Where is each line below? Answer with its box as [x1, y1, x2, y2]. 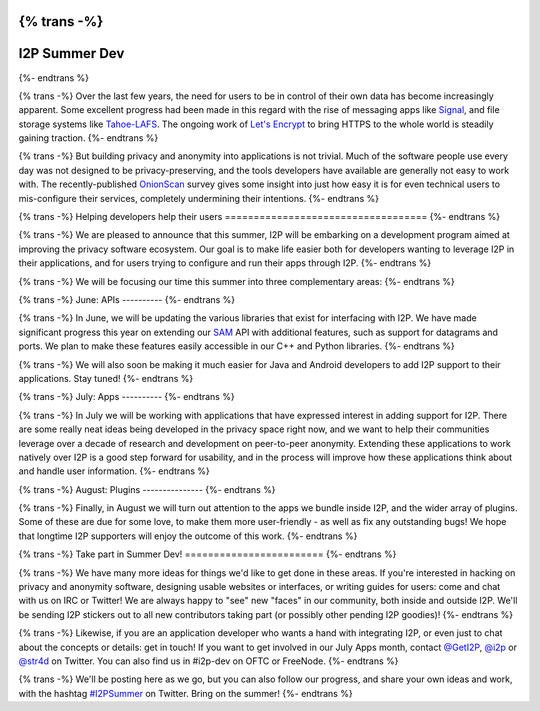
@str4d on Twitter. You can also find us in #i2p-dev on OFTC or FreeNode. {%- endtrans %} [18, 655, 399, 667]
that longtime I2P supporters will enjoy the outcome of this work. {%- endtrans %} [18, 530, 358, 542]
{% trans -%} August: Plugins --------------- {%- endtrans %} [18, 483, 276, 495]
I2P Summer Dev [18, 45, 125, 62]
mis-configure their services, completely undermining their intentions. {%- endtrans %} [18, 192, 380, 204]
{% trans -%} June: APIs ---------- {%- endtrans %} [18, 294, 236, 305]
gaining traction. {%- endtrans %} [18, 132, 159, 144]
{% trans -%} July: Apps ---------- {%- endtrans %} [18, 391, 235, 403]
